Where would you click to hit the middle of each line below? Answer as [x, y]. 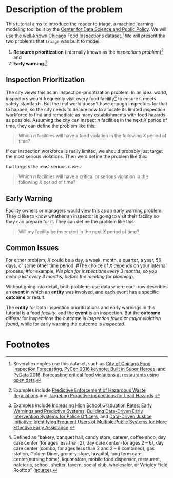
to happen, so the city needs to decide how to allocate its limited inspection [86, 110]
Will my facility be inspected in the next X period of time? [79, 232]
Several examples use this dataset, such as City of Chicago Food [82, 363]
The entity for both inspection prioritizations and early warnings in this [81, 307]
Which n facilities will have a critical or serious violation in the [83, 176]
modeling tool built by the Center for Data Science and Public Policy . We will [86, 29]
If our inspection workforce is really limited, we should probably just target [84, 151]
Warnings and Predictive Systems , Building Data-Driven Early [78, 411]
